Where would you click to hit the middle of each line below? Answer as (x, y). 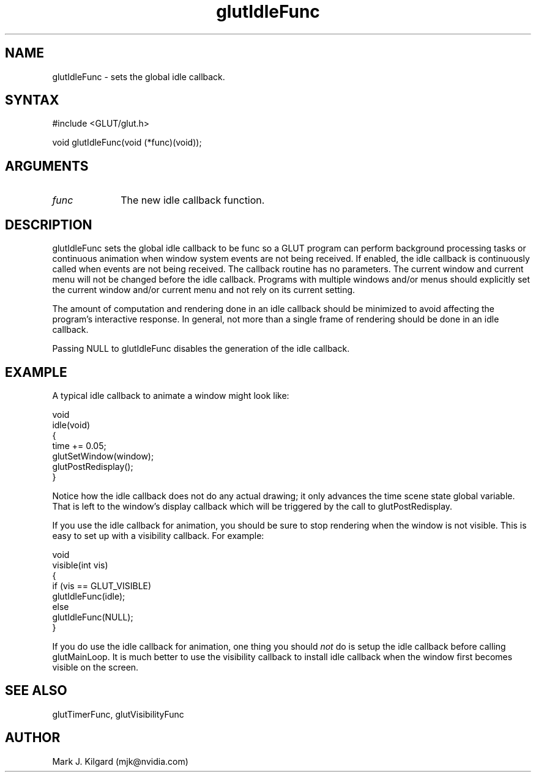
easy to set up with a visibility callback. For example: (158, 535)
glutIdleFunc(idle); (89, 596)
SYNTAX (32, 100)
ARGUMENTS (47, 166)
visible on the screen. (95, 667)
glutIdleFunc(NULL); (93, 617)
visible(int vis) (80, 565)
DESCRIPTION (49, 225)
